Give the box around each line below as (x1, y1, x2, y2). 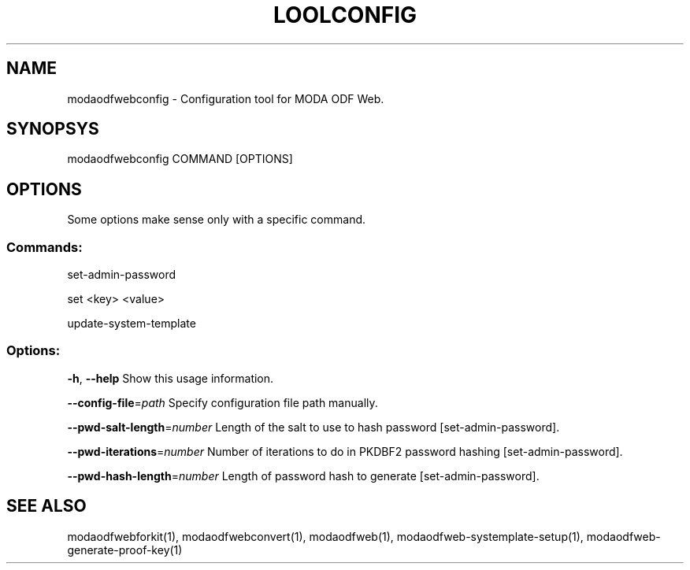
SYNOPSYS (6, 119, 99, 139)
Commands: (6, 239, 83, 255)
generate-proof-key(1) (67, 542, 183, 557)
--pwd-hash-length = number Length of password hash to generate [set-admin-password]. (67, 468, 540, 483)
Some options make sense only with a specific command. (67, 213, 366, 227)
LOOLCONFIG (273, 2, 417, 28)
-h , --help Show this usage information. (67, 371, 274, 385)
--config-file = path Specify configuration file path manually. (67, 395, 378, 409)
